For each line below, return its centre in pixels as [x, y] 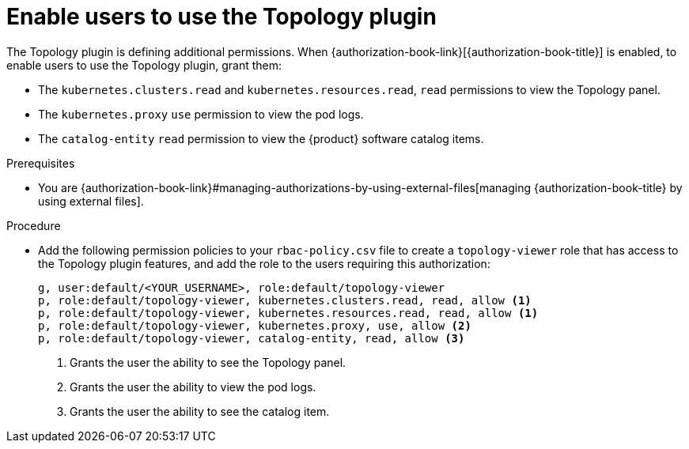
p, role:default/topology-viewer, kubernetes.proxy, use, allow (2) [255, 325]
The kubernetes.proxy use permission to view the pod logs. [201, 114]
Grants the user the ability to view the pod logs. [193, 387]
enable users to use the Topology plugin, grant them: [144, 65]
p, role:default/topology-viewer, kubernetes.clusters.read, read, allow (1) [285, 300]
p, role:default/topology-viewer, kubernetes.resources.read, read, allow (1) [288, 313]
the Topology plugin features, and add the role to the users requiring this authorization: [264, 263]
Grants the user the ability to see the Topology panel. [208, 362]
